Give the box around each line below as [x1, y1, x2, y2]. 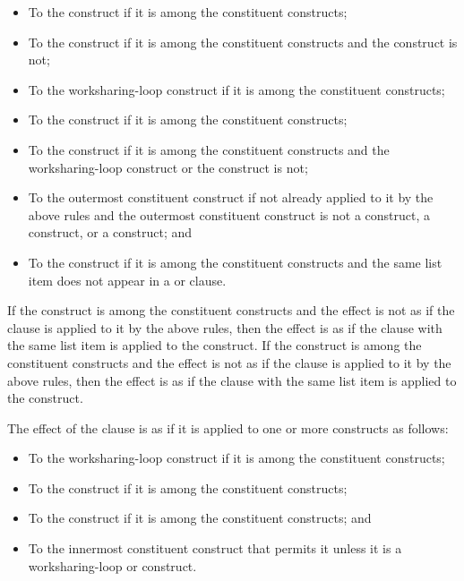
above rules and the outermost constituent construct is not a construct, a [28, 205, 431, 224]
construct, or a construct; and [28, 223, 193, 242]
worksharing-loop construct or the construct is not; [28, 158, 308, 176]
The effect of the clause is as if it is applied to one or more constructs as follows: [7, 418, 449, 437]
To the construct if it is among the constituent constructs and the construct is [28, 32, 458, 51]
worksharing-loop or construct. [28, 556, 197, 575]
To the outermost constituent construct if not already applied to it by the [28, 188, 434, 207]
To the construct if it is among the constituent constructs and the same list [28, 252, 443, 271]
